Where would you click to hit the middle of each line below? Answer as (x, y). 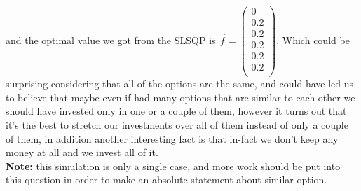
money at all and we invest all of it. (82, 152)
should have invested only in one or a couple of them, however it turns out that (176, 111)
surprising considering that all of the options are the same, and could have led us (180, 84)
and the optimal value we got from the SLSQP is (111, 40)
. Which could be (313, 40)
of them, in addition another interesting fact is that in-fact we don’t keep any (172, 138)
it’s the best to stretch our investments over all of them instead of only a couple (177, 125)
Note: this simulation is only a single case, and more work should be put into (173, 165)
